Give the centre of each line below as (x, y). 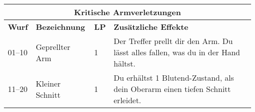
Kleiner (48, 83)
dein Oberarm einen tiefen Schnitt (172, 89)
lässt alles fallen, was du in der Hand (177, 52)
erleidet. (127, 100)
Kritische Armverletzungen (127, 12)
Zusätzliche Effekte (151, 27)
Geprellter (53, 46)
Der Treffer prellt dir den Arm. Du (173, 41)
